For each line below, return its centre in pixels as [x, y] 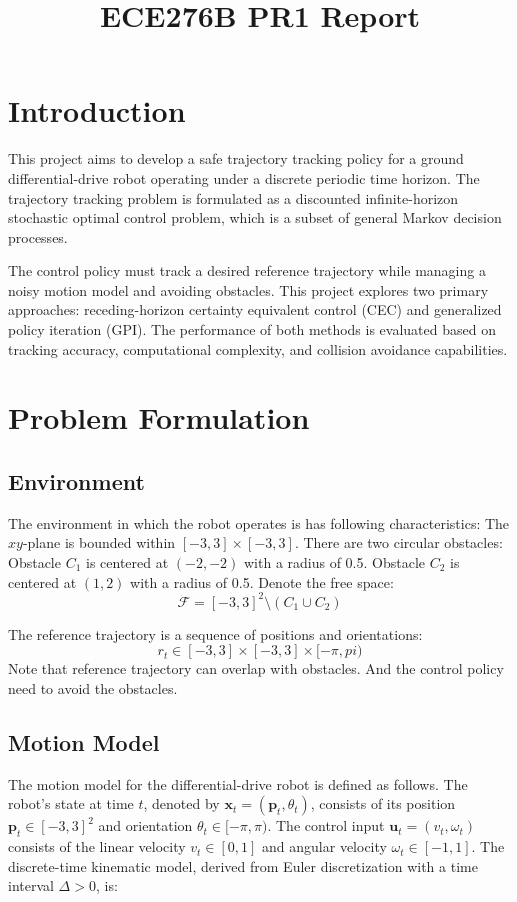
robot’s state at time [71, 803]
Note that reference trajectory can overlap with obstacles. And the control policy [256, 668]
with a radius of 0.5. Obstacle [334, 562]
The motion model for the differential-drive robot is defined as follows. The [238, 783]
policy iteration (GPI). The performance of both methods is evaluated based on [252, 329]
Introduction [97, 110]
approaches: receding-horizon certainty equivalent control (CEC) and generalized [255, 309]
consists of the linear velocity [97, 846]
